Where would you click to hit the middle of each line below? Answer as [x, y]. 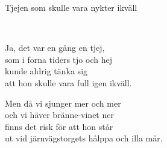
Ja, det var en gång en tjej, [55, 48]
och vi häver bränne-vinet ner [59, 115]
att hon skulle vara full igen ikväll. [68, 82]
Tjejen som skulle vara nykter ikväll [71, 7]
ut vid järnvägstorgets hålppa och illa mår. [84, 138]
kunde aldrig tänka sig [46, 71]
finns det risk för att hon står [59, 126]
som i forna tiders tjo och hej [58, 59]
